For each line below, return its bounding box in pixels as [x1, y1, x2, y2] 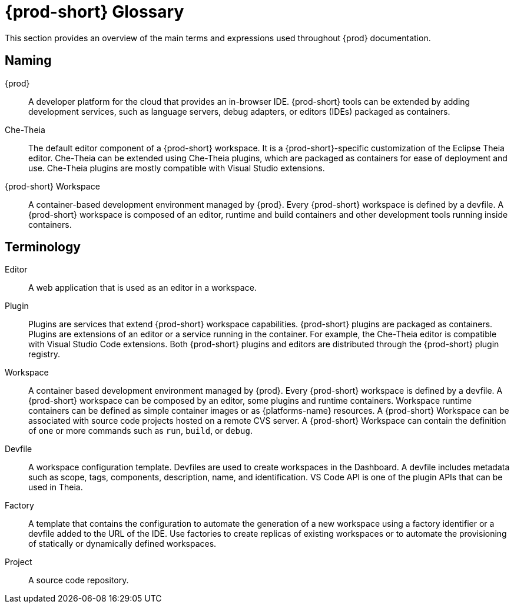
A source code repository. [28, 575, 129, 586]
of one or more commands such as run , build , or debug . [28, 426, 253, 436]
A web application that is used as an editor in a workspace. [28, 283, 257, 293]
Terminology [5, 240, 81, 255]
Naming [5, 53, 52, 68]
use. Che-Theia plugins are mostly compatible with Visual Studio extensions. [28, 162, 325, 173]
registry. [28, 349, 60, 360]
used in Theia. [28, 482, 83, 493]
